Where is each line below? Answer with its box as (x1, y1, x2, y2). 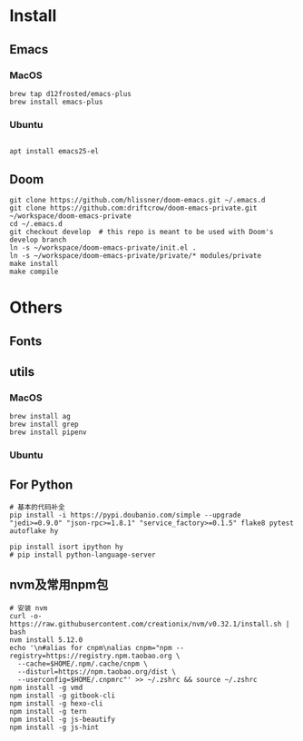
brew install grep (9, 420, 79, 430)
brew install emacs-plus (9, 97, 103, 106)
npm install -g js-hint (9, 723, 100, 732)
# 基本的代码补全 (9, 502, 65, 511)
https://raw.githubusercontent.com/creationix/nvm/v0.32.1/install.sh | (9, 619, 290, 628)
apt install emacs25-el (9, 147, 100, 156)
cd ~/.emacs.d (9, 219, 64, 228)
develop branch (9, 235, 67, 244)
